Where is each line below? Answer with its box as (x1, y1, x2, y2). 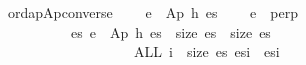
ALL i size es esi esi (133, 41, 280, 62)
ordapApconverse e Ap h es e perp (7, 2, 298, 22)
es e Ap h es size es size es (70, 21, 271, 42)
